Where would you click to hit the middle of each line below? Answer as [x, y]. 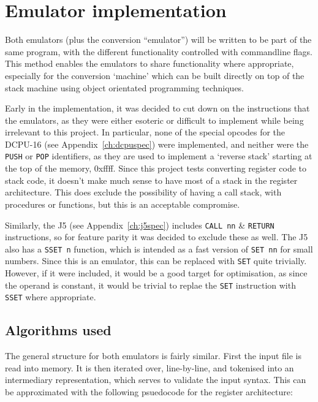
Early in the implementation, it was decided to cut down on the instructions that [157, 108]
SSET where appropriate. [51, 297]
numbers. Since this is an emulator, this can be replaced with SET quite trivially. [156, 261]
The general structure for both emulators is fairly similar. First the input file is [153, 356]
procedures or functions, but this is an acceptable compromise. [123, 204]
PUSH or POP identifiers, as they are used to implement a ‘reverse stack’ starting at [159, 156]
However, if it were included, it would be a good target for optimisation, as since [156, 273]
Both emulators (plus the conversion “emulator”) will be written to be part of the [158, 40]
